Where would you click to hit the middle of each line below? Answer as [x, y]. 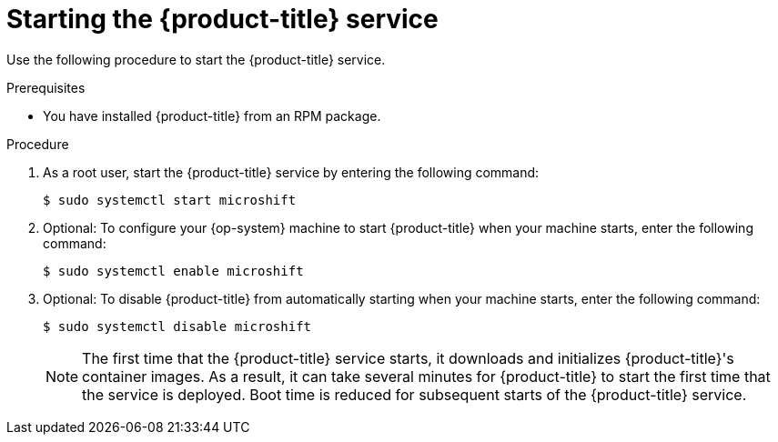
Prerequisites [46, 87]
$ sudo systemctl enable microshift [173, 271]
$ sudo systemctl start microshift [170, 200]
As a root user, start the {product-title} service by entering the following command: [291, 172]
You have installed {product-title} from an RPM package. [212, 116]
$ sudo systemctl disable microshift [177, 326]
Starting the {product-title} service [222, 19]
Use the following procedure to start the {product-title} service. [196, 59]
